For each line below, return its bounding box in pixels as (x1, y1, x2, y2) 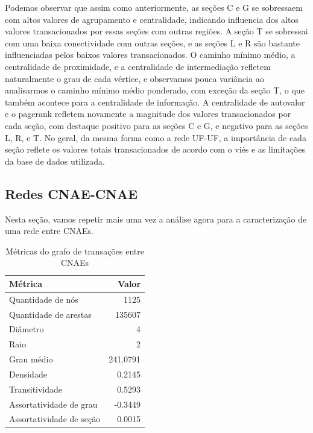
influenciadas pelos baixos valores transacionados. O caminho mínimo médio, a (5, 48, 296, 61)
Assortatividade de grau (9, 397, 98, 410)
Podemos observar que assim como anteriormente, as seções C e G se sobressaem (5, 1, 303, 13)
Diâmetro (9, 323, 44, 335)
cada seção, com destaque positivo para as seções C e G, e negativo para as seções (5, 119, 308, 131)
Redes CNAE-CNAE (5, 184, 138, 203)
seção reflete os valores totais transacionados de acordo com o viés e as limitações (5, 143, 306, 156)
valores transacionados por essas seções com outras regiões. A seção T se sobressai (5, 25, 308, 37)
